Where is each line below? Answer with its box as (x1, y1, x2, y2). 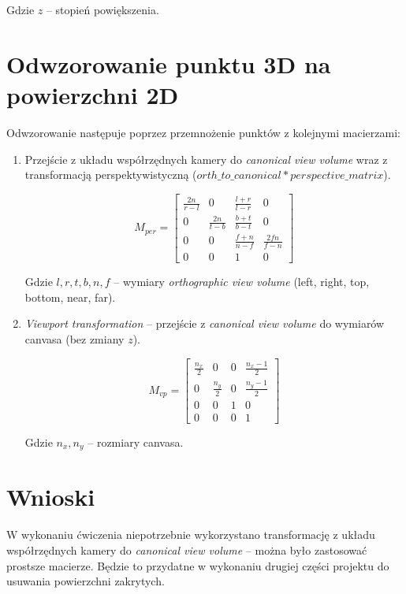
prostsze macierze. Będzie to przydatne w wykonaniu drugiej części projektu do (6, 557, 389, 574)
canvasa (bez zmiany (24, 331, 125, 347)
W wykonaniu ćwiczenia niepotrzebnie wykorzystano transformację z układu (6, 526, 375, 543)
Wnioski (6, 481, 95, 513)
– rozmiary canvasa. (88, 433, 184, 450)
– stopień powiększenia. (46, 2, 159, 17)
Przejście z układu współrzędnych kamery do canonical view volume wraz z (24, 150, 388, 167)
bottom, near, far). (24, 288, 116, 305)
